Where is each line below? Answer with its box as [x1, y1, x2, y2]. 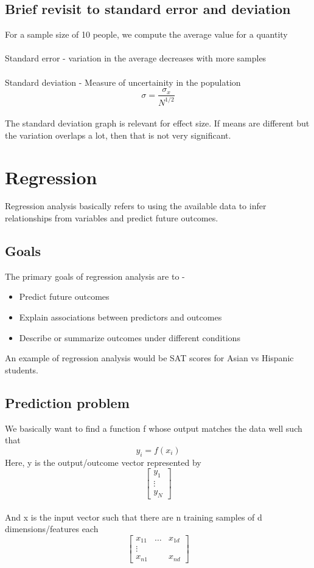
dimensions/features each [5, 522, 99, 535]
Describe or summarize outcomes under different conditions [19, 331, 240, 344]
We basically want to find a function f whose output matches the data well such [5, 421, 302, 434]
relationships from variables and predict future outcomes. [5, 212, 218, 224]
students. [5, 363, 38, 376]
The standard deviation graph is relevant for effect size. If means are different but [5, 117, 310, 130]
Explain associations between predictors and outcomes [19, 311, 222, 324]
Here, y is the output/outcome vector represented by [5, 455, 201, 468]
